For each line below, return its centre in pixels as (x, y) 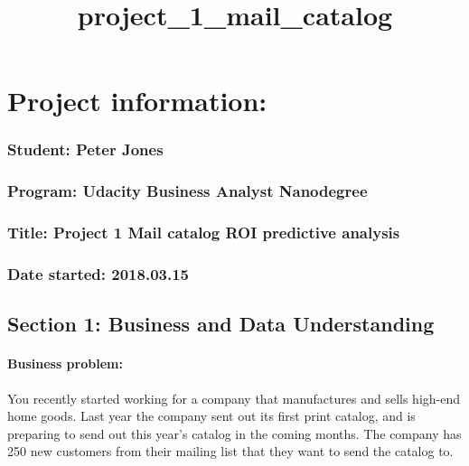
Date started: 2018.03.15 (98, 274)
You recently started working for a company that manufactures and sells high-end (234, 398)
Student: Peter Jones (85, 149)
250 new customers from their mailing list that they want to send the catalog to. (230, 451)
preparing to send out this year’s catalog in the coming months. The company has (234, 433)
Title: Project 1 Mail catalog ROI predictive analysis (204, 233)
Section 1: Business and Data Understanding (221, 324)
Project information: (137, 101)
